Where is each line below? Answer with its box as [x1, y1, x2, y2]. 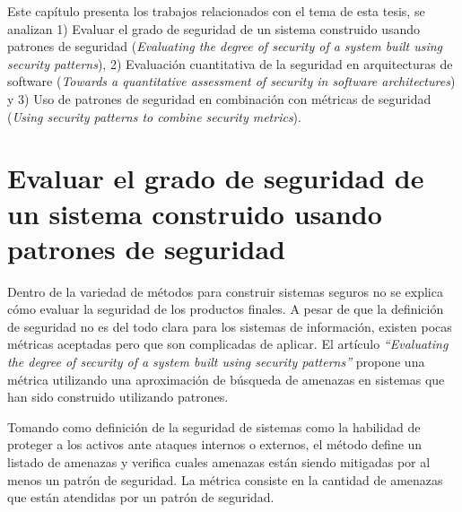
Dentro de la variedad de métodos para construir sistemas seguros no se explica [7, 282, 443, 300]
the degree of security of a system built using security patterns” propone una [7, 352, 425, 371]
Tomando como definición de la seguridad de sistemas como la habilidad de [7, 417, 421, 436]
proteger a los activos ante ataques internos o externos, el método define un [7, 435, 423, 454]
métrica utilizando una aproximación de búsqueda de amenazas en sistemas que [7, 369, 445, 388]
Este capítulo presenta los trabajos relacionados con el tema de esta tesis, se [7, 2, 425, 20]
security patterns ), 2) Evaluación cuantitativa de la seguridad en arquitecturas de [7, 54, 453, 73]
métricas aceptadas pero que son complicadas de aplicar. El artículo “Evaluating [7, 334, 449, 353]
